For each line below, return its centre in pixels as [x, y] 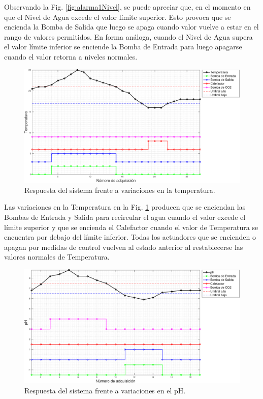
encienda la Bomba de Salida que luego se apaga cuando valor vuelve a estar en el [131, 27]
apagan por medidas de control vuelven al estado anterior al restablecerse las [124, 247]
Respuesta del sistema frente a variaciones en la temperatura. [120, 190]
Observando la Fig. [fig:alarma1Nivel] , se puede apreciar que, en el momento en [127, 7]
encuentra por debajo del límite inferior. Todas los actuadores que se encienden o [130, 237]
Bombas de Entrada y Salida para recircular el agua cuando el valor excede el [125, 217]
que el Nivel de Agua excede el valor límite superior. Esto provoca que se [118, 17]
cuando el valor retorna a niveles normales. [71, 56]
